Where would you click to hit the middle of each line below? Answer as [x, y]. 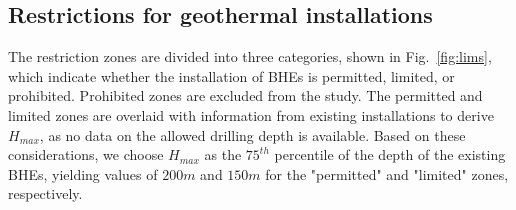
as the [223, 154]
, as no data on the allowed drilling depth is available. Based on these [252, 134]
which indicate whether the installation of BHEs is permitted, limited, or [231, 75]
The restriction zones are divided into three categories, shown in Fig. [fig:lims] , [250, 56]
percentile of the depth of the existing [390, 154]
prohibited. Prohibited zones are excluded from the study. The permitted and [245, 95]
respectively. [45, 193]
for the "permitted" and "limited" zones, [387, 173]
